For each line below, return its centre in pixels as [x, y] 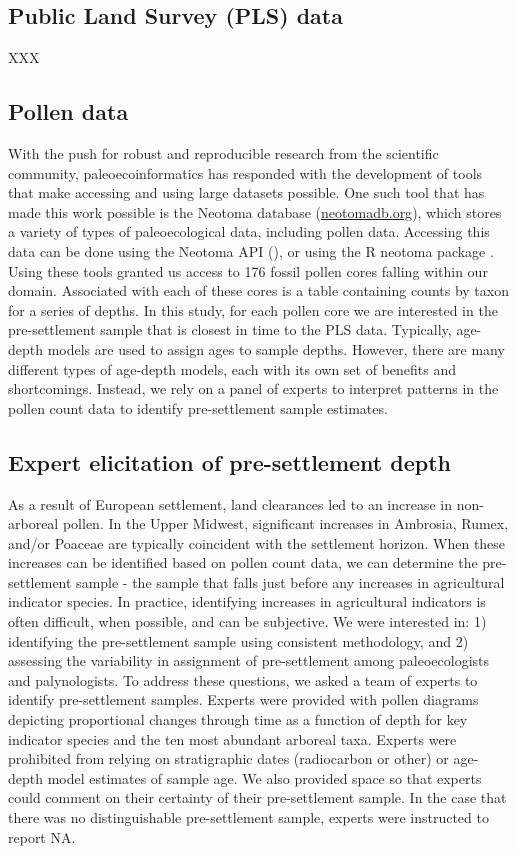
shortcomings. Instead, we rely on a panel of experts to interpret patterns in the [253, 388]
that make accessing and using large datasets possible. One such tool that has [246, 192]
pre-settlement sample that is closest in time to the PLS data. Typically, [230, 329]
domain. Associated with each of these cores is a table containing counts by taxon [258, 290]
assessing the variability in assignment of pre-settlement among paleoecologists [248, 660]
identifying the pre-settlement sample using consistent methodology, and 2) [238, 640]
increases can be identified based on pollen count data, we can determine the [243, 562]
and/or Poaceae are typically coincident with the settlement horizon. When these [257, 542]
